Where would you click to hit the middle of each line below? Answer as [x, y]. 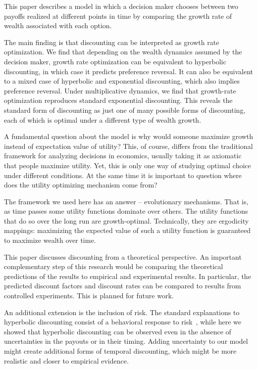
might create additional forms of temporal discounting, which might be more [120, 351]
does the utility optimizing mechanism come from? [81, 185]
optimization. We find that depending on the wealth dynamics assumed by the [123, 52]
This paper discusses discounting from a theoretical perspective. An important [123, 256]
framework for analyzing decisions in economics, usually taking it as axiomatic [123, 156]
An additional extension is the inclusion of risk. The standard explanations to [122, 312]
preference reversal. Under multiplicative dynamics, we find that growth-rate [120, 90]
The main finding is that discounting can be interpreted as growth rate [112, 42]
